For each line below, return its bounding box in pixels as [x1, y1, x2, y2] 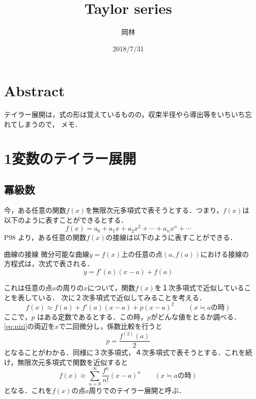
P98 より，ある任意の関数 [4, 232, 86, 242]
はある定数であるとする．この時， [37, 311, 147, 321]
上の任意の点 [121, 248, 163, 259]
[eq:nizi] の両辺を [4, 321, 55, 331]
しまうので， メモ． [17, 119, 82, 129]
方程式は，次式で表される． [4, 258, 94, 269]
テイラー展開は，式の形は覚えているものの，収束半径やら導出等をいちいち [4, 109, 245, 120]
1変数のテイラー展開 [4, 148, 137, 168]
